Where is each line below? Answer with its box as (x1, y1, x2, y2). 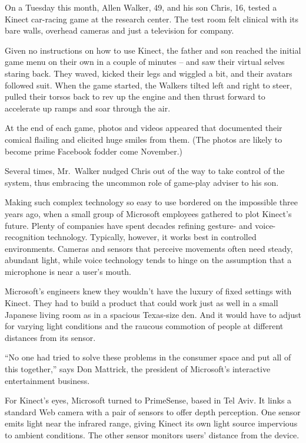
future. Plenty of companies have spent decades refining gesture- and (5, 219, 252, 231)
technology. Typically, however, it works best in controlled (47, 231, 257, 243)
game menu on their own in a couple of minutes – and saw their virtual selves (5, 55, 285, 68)
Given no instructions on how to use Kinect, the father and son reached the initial (5, 44, 301, 56)
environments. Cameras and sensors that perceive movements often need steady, (5, 242, 293, 254)
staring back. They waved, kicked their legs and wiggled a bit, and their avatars (5, 67, 292, 79)
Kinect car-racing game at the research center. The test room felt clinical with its (5, 12, 298, 25)
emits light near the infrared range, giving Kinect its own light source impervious (5, 417, 298, 429)
